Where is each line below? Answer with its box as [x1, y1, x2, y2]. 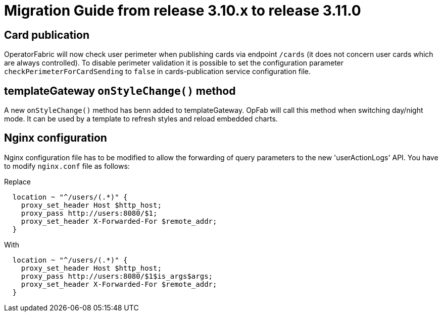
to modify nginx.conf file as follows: [4, 161, 130, 170]
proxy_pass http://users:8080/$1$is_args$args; [21, 272, 213, 280]
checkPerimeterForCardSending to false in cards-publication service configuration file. [4, 67, 311, 76]
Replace [4, 177, 31, 186]
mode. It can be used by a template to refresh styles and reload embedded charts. [4, 114, 278, 123]
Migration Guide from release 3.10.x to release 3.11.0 [4, 2, 361, 19]
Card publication [4, 28, 89, 41]
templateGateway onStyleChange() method [4, 84, 236, 97]
